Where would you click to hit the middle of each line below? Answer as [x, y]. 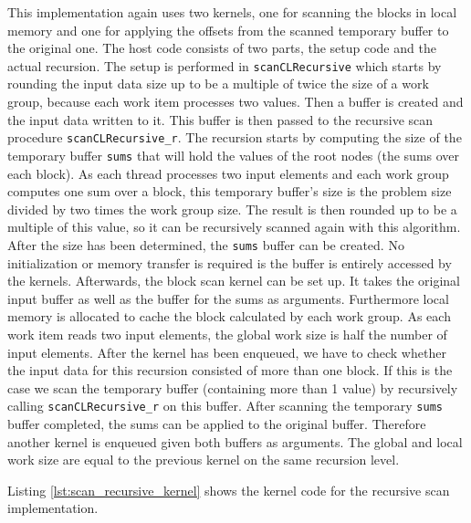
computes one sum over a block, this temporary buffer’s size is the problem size [230, 191]
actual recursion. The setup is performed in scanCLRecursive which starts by [225, 65]
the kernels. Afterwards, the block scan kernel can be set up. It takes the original [234, 281]
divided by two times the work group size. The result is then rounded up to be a [232, 209]
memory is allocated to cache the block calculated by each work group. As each [229, 316]
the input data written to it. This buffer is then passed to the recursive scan [220, 119]
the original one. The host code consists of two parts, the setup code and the [222, 48]
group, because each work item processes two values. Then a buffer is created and [235, 102]
